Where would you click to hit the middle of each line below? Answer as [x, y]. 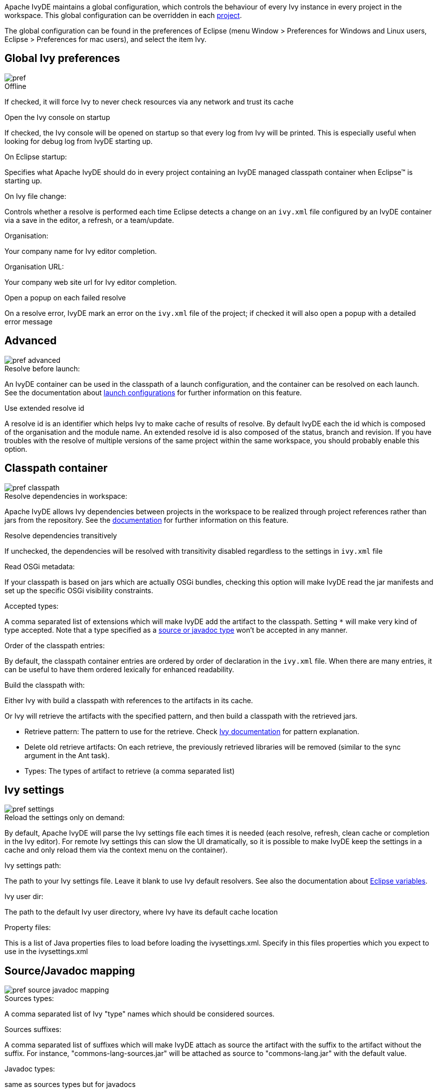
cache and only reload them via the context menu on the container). [116, 850]
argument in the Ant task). [67, 755]
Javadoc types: [30, 1069]
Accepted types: [32, 606]
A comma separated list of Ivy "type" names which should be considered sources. [140, 1014]
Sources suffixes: [33, 1030]
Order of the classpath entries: [55, 645]
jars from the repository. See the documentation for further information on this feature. [147, 520]
